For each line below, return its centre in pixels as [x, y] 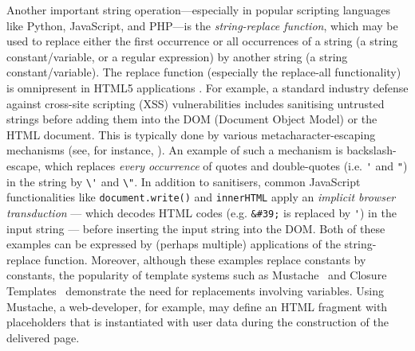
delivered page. [43, 337]
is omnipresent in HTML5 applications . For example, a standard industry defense [207, 87]
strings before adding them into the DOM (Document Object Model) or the [192, 119]
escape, [24, 165]
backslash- [372, 150]
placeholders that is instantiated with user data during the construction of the [198, 322]
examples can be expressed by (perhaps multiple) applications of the [174, 244]
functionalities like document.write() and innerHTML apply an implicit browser [201, 197]
